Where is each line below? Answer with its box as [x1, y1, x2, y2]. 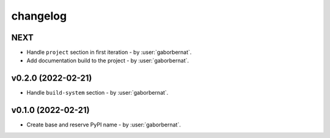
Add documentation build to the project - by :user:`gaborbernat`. [26, 57, 189, 64]
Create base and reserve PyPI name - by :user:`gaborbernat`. [26, 121, 182, 128]
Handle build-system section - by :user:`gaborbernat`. [26, 89, 169, 96]
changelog [11, 9, 67, 23]
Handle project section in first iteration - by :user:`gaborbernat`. [26, 49, 192, 56]
